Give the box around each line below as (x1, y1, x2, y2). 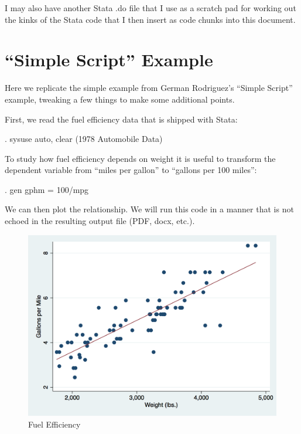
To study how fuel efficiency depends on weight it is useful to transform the (5, 152, 276, 164)
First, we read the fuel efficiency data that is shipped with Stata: (5, 113, 238, 125)
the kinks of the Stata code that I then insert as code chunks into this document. (5, 13, 296, 25)
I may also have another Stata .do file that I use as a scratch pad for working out (5, 2, 296, 13)
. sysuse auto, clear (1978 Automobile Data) (5, 133, 163, 145)
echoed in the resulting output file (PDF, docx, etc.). (5, 215, 195, 227)
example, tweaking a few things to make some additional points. (5, 93, 235, 105)
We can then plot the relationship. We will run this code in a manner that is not (5, 203, 294, 215)
